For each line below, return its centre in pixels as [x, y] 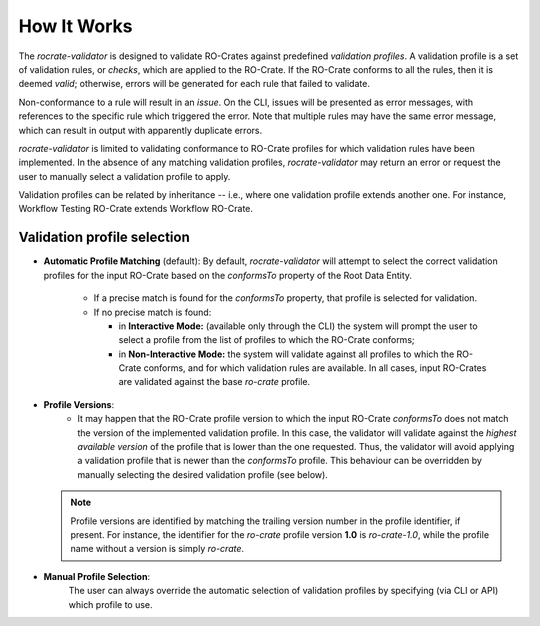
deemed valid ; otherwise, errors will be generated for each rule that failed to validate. [194, 84]
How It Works [75, 26]
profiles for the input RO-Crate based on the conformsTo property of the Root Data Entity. [228, 275]
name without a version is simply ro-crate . [157, 549]
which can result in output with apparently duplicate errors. [140, 130]
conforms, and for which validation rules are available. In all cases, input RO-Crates [315, 368]
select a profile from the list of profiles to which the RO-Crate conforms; [266, 340]
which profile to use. [111, 604]
